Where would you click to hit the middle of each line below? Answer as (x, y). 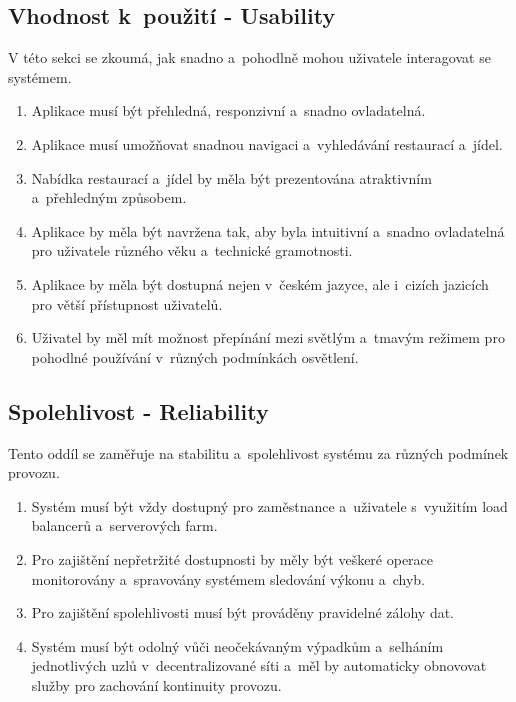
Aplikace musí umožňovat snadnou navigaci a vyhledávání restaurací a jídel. (267, 143)
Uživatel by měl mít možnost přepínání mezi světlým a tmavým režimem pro (268, 337)
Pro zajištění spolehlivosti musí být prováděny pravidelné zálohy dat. (243, 612)
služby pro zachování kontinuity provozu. (156, 684)
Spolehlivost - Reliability (138, 410)
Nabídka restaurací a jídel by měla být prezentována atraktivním (231, 177)
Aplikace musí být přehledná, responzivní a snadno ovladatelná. (228, 110)
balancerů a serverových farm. (124, 525)
